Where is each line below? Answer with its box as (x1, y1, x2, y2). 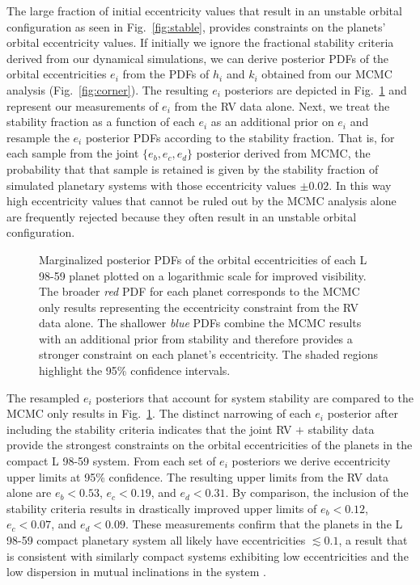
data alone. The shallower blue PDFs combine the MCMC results (39, 314, 362, 331)
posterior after (327, 405, 398, 422)
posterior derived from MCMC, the (196, 145, 371, 162)
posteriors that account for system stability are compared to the (95, 389, 414, 406)
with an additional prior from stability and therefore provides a (39, 330, 353, 347)
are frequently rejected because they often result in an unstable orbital (6, 208, 357, 225)
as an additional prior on (210, 113, 334, 130)
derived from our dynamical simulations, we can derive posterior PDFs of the (6, 49, 389, 66)
